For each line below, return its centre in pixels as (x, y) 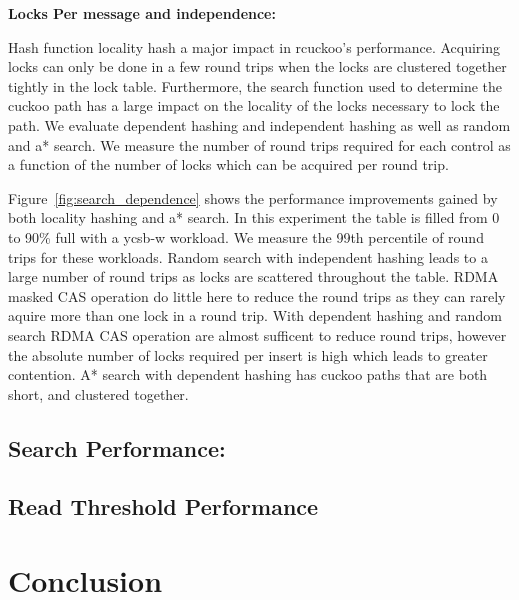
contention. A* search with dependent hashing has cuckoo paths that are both (248, 374)
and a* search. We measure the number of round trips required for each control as (259, 144)
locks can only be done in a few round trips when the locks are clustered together (257, 66)
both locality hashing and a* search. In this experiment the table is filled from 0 (254, 217)
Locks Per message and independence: (142, 13)
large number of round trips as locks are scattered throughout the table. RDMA (253, 276)
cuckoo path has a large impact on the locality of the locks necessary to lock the (254, 105)
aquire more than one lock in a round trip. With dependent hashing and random (255, 315)
